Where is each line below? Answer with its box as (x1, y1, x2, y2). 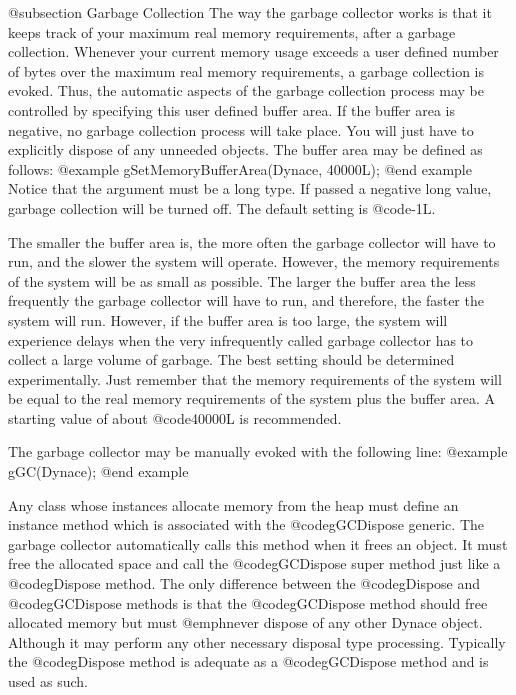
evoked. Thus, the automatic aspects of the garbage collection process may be (8, 80, 485, 101)
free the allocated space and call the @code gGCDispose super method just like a (8, 553, 501, 574)
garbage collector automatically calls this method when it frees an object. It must (8, 533, 508, 554)
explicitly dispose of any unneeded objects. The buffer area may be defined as (8, 139, 483, 160)
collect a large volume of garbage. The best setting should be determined (8, 349, 455, 370)
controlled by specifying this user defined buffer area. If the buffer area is (8, 99, 455, 120)
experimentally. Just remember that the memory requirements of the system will (8, 368, 502, 389)
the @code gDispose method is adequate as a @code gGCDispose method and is (8, 651, 489, 672)
